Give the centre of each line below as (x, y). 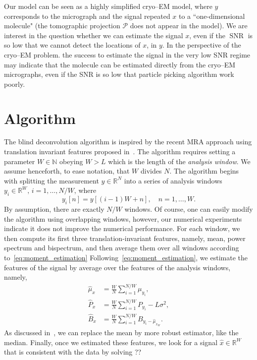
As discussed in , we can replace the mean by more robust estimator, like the (121, 332)
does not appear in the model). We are (189, 26)
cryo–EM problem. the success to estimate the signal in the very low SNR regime (127, 54)
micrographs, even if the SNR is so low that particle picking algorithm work (119, 74)
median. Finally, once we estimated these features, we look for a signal (111, 342)
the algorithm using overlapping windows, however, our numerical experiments (123, 218)
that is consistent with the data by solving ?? (73, 352)
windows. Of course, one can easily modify (189, 209)
